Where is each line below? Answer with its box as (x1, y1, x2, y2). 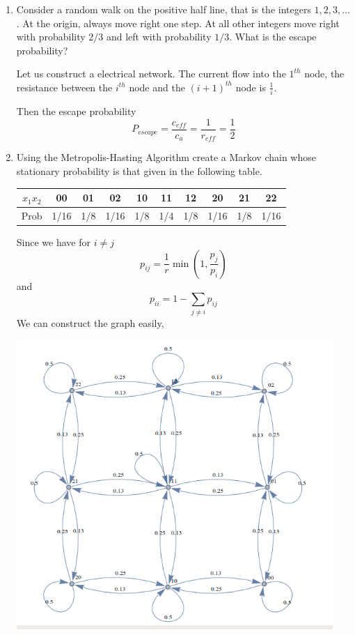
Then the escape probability (16, 104, 136, 118)
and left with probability (106, 29, 212, 44)
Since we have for (16, 235, 90, 250)
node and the (129, 79, 185, 94)
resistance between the (16, 79, 113, 94)
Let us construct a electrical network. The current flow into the (16, 66, 286, 81)
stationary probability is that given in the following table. (16, 163, 262, 178)
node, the (304, 66, 345, 81)
